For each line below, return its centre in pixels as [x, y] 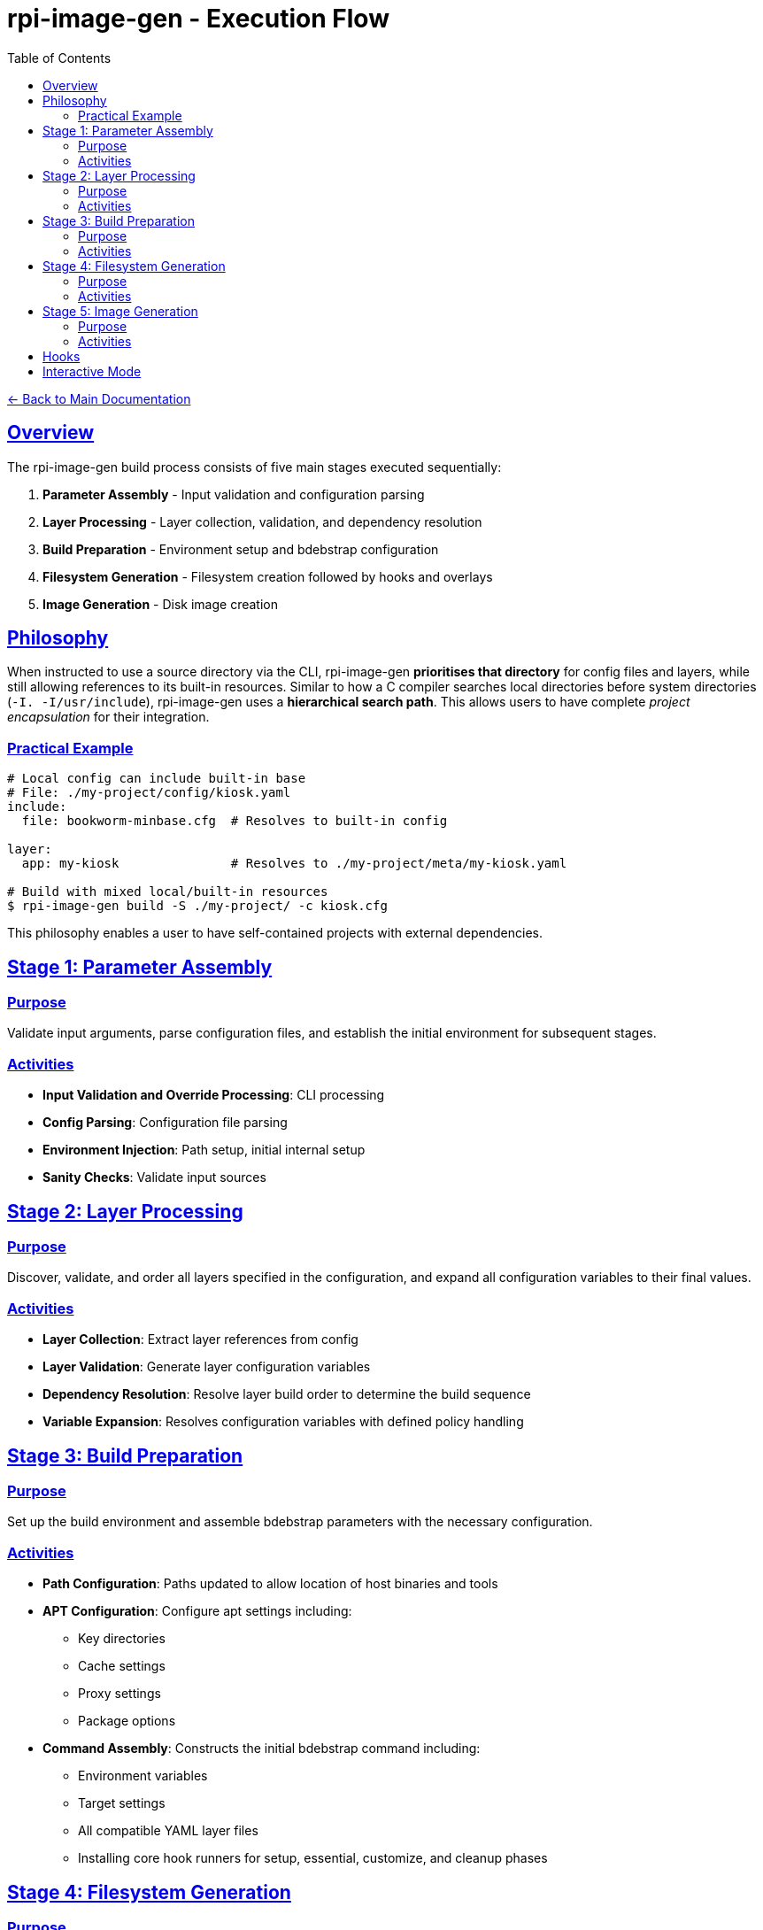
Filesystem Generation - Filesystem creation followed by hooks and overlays [268, 576]
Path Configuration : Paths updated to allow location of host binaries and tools [270, 1584]
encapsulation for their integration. [108, 717]
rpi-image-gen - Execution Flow [198, 19]
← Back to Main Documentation [99, 398]
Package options [127, 1721]
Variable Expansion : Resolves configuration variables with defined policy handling [283, 1422]
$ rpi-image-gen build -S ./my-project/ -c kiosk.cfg [197, 906]
